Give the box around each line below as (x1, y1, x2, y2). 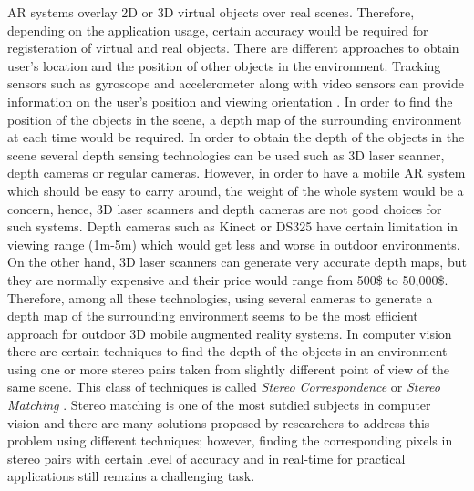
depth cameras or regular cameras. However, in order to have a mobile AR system (7, 163, 466, 182)
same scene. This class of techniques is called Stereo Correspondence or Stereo (7, 377, 440, 396)
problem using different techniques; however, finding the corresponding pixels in (7, 431, 453, 450)
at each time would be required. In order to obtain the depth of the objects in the (7, 128, 465, 147)
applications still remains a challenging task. (7, 466, 255, 486)
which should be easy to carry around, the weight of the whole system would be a (7, 180, 464, 199)
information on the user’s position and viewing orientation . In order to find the (7, 91, 453, 110)
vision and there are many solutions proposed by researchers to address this (7, 413, 430, 432)
